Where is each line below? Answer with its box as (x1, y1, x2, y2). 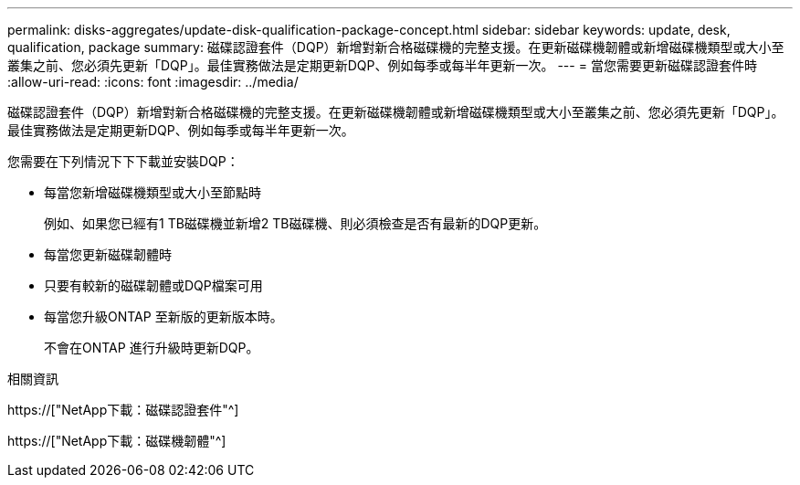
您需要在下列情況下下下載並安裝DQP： (7, 153, 239, 169)
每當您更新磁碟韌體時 (44, 247, 172, 262)
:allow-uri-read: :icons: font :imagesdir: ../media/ (7, 74, 299, 90)
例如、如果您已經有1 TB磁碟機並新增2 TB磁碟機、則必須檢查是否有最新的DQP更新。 (44, 216, 547, 231)
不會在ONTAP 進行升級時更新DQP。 (44, 340, 259, 355)
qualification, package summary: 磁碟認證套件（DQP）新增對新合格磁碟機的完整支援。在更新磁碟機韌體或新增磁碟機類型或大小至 (7, 39, 784, 55)
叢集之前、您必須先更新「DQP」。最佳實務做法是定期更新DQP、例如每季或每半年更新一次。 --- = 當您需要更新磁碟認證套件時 (7, 58, 757, 73)
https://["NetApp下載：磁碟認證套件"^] (7, 402, 239, 417)
